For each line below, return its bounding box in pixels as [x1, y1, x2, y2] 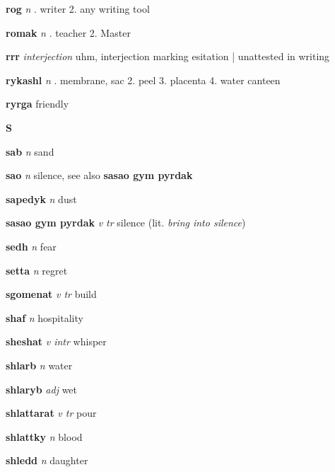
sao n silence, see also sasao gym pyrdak [6, 168, 193, 183]
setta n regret [6, 263, 68, 277]
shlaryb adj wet [6, 381, 78, 396]
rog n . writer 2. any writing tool [6, 1, 150, 16]
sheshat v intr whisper [6, 334, 107, 349]
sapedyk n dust [6, 191, 77, 206]
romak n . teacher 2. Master [6, 25, 131, 40]
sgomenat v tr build [6, 287, 97, 301]
